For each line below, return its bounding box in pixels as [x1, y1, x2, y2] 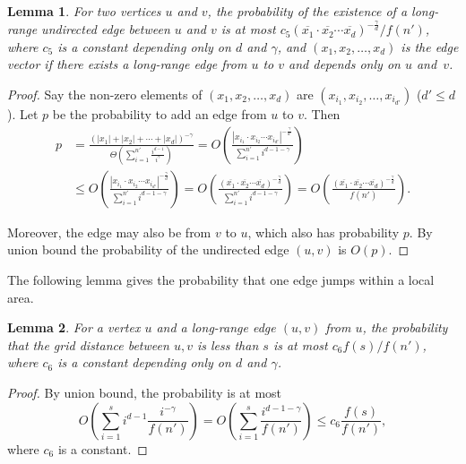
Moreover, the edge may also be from [7, 222, 211, 241]
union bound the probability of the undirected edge [7, 240, 289, 259]
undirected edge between [41, 20, 170, 39]
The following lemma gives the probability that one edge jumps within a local [7, 271, 435, 289]
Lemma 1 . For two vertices [7, 2, 161, 20]
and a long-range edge [156, 318, 276, 337]
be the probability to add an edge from [52, 104, 267, 123]
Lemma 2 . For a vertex [7, 318, 141, 337]
